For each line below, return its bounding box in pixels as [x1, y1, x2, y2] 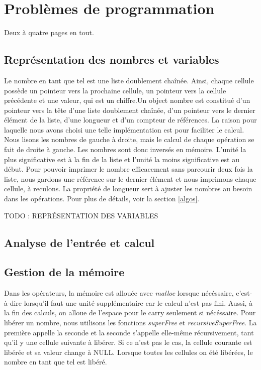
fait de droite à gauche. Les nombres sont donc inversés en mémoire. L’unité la [4, 144, 246, 155]
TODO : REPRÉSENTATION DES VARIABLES [4, 210, 158, 220]
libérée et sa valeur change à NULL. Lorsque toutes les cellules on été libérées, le [4, 346, 253, 357]
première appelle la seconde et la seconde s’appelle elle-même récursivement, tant [4, 327, 254, 337]
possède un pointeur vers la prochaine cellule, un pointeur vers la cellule [4, 85, 226, 95]
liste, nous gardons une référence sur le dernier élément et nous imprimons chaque [4, 173, 256, 184]
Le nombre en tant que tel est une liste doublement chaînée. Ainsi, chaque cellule [4, 75, 254, 85]
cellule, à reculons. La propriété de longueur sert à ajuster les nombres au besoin [4, 183, 252, 194]
